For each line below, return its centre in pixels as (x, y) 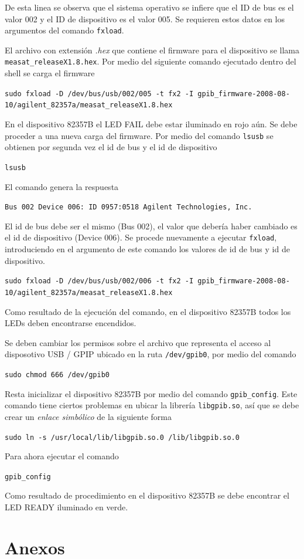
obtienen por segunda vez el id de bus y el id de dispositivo (111, 147)
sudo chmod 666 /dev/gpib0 (57, 375)
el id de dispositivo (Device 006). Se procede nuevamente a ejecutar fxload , (141, 237)
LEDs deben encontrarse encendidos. (71, 323)
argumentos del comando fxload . (64, 30)
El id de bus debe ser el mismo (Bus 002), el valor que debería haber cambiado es (151, 226)
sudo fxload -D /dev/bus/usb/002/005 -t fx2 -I (99, 94)
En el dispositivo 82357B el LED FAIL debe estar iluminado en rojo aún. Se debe (151, 124)
